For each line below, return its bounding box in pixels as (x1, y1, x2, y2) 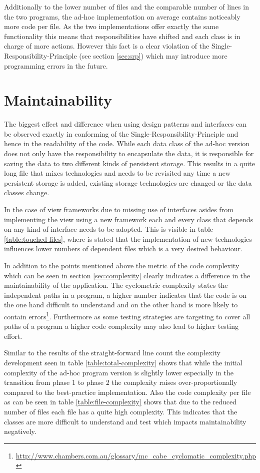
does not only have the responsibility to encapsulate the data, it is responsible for (4, 148, 254, 159)
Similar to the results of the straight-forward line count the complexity (4, 347, 220, 358)
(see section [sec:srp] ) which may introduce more (79, 50, 227, 61)
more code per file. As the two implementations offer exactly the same (4, 21, 219, 32)
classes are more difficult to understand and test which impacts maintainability (4, 416, 246, 426)
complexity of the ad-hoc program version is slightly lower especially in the (4, 367, 233, 377)
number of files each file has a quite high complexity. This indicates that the (4, 406, 237, 416)
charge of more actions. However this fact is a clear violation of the (4, 41, 209, 51)
